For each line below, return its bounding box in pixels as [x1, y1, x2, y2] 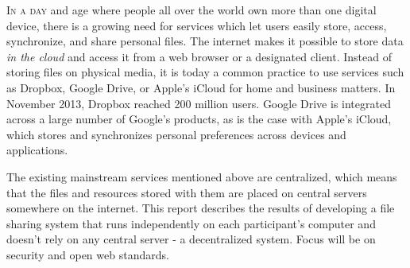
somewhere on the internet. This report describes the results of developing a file [6, 200, 395, 216]
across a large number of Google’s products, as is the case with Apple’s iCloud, [6, 111, 392, 127]
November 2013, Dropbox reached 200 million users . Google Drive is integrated [6, 95, 391, 111]
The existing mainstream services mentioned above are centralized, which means [6, 168, 397, 184]
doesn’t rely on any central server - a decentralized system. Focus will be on [6, 231, 376, 247]
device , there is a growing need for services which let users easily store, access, [6, 17, 387, 33]
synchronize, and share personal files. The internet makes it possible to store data [6, 33, 404, 49]
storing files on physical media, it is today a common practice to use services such [6, 64, 404, 80]
